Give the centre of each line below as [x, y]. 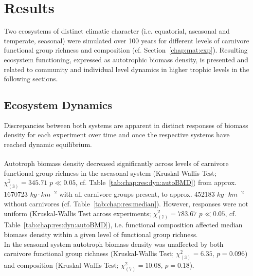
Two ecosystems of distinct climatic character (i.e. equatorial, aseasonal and [117, 31]
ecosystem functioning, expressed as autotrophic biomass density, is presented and [126, 59]
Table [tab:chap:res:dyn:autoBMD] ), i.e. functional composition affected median [123, 225]
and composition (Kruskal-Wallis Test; [61, 265]
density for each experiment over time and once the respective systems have [117, 135]
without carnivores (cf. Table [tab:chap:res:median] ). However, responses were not [126, 203]
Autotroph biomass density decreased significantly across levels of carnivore [116, 163]
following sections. [31, 79]
